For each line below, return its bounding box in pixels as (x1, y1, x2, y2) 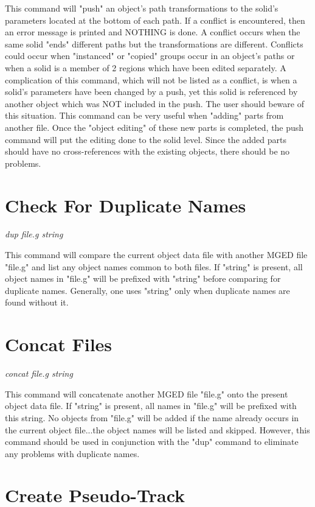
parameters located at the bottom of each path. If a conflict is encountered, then (5, 13, 305, 26)
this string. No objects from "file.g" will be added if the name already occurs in (5, 411, 299, 424)
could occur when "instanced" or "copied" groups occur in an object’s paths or (5, 49, 295, 62)
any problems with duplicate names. (5, 447, 140, 460)
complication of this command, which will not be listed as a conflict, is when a (5, 73, 297, 86)
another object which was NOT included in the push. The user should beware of (5, 97, 304, 110)
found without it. (5, 296, 69, 309)
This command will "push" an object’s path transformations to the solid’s (5, 2, 279, 14)
